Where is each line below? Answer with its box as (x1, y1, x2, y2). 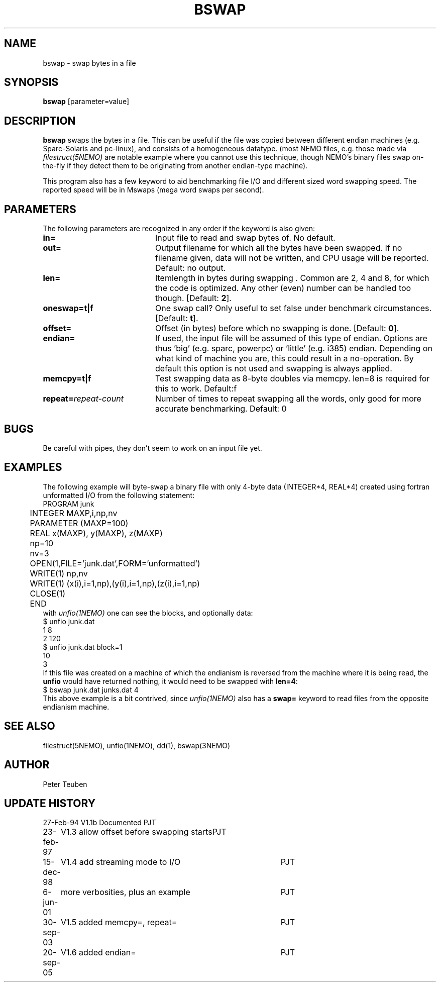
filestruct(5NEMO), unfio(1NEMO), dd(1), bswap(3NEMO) (43, 741, 231, 750)
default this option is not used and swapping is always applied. (155, 363, 392, 374)
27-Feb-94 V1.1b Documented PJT (43, 818, 156, 827)
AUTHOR (4, 758, 50, 771)
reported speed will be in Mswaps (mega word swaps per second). (43, 185, 264, 194)
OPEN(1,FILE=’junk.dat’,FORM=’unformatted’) (30, 558, 200, 568)
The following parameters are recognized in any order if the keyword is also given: (43, 224, 315, 233)
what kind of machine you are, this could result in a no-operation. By (155, 353, 414, 364)
